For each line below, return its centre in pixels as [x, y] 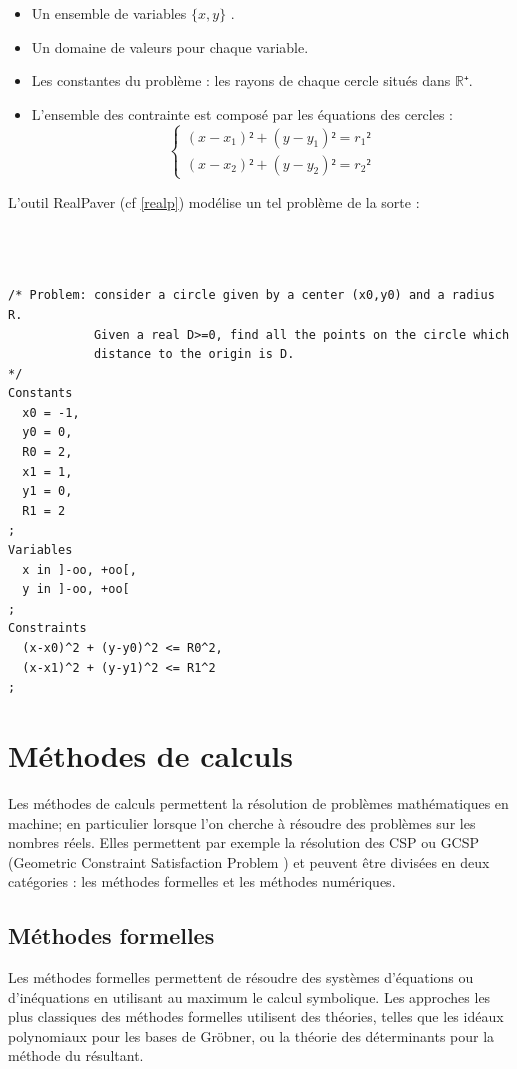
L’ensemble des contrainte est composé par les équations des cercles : [242, 113]
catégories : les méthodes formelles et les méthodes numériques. [202, 881]
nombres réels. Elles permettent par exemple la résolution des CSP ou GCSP [244, 842]
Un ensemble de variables [109, 13]
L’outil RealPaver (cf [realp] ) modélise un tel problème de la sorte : [214, 201]
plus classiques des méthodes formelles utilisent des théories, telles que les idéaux [256, 1016]
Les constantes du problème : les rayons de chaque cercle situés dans [241, 80]
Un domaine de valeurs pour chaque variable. [170, 46]
